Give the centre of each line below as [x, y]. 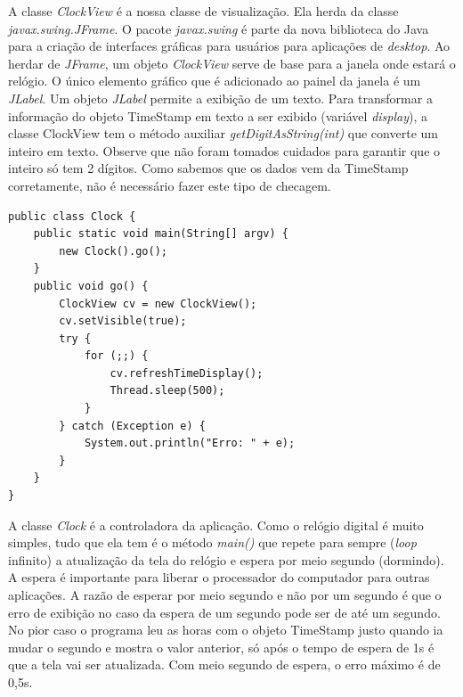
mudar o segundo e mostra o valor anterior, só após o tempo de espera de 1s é [221, 647]
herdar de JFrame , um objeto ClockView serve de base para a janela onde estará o [232, 63]
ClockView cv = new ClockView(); [158, 303]
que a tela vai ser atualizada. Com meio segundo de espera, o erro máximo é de [224, 664]
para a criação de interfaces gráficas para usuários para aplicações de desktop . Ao [229, 46]
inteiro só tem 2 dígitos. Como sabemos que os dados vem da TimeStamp [208, 168]
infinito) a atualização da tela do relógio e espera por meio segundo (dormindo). [226, 559]
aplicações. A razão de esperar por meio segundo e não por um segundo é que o [225, 594]
